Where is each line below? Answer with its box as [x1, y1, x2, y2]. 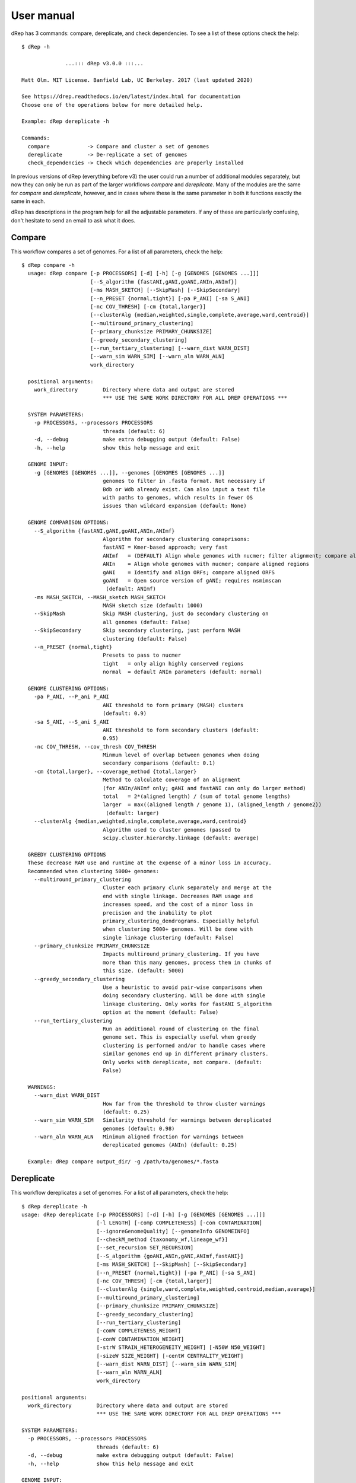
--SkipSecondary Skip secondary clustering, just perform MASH [33, 627, 241, 634]
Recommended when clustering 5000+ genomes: [27, 868, 160, 874]
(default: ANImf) [106, 585, 157, 593]
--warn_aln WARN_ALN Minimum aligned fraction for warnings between [33, 1134, 244, 1140]
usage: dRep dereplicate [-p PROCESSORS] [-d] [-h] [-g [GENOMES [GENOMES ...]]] [21, 1211, 266, 1218]
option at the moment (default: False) [103, 1009, 219, 1016]
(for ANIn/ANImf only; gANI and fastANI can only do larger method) [103, 785, 307, 791]
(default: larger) [106, 810, 160, 816]
